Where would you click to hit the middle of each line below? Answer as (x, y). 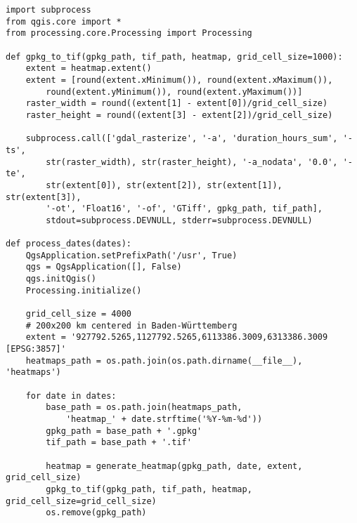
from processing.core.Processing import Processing (129, 33)
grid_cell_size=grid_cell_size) (81, 501)
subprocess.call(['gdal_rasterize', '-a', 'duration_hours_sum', (182, 139)
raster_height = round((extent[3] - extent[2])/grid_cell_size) (179, 115)
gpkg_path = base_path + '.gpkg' (124, 431)
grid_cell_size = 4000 (78, 314)
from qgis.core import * (64, 21)
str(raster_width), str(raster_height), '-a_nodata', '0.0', (192, 162)
